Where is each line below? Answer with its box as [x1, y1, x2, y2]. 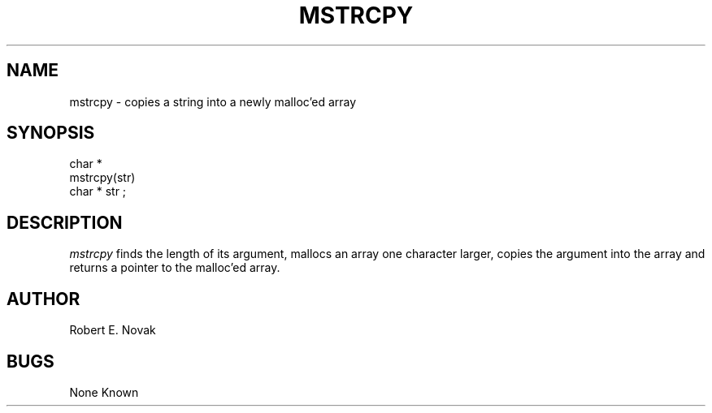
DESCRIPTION [7, 212, 123, 233]
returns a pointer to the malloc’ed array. [69, 260, 280, 275]
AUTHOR [7, 288, 80, 309]
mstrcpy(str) [69, 170, 136, 185]
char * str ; [69, 184, 127, 199]
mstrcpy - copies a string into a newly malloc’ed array [69, 94, 357, 109]
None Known [69, 385, 139, 399]
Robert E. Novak [69, 323, 156, 338]
